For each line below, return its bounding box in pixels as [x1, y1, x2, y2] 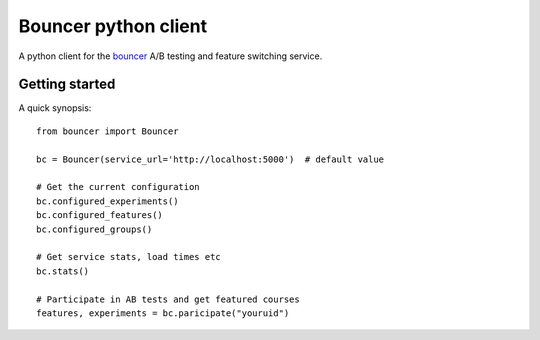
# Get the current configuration [36, 181, 200, 193]
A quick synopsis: [18, 102, 92, 114]
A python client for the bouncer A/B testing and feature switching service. [18, 50, 323, 62]
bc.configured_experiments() [36, 195, 179, 207]
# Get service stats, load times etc [36, 251, 222, 263]
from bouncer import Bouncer [36, 125, 179, 137]
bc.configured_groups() [36, 223, 153, 235]
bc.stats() [36, 265, 90, 277]
